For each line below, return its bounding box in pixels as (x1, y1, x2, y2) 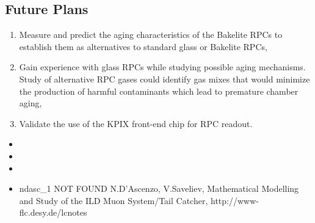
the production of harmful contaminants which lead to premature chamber (19, 84, 299, 97)
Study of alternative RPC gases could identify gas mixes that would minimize (19, 72, 310, 85)
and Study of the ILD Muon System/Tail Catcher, (19, 194, 208, 207)
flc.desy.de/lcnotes (19, 206, 87, 219)
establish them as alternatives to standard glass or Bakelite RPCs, (19, 40, 267, 53)
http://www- (210, 194, 259, 207)
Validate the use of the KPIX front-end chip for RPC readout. (19, 117, 253, 130)
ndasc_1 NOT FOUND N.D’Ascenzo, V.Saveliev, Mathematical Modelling (19, 182, 299, 195)
